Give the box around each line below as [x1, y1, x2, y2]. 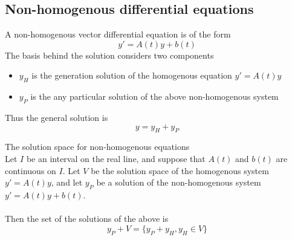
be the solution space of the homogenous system [91, 164, 269, 177]
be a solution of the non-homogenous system [96, 176, 261, 189]
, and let [51, 176, 83, 189]
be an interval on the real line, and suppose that [26, 152, 206, 164]
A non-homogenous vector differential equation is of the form [5, 28, 231, 41]
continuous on [5, 164, 56, 177]
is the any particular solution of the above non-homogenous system [30, 90, 279, 103]
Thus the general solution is [5, 111, 108, 123]
